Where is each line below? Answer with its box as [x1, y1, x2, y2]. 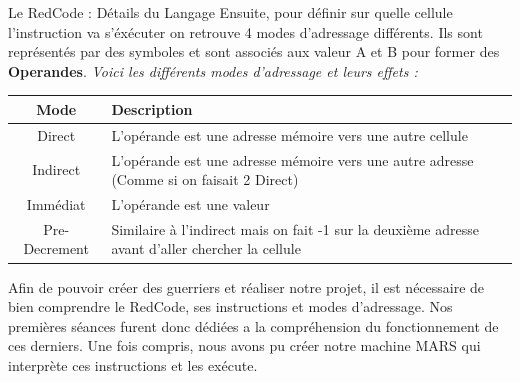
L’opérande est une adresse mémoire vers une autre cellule [111, 124, 468, 145]
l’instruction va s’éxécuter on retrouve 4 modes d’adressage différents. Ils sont [8, 21, 483, 42]
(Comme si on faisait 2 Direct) [111, 169, 299, 190]
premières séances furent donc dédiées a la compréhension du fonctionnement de [8, 315, 499, 336]
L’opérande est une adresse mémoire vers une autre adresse [111, 149, 474, 170]
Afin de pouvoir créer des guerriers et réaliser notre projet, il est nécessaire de [8, 276, 485, 297]
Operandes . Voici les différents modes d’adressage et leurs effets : [8, 60, 418, 81]
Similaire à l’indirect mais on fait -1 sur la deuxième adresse [111, 218, 479, 239]
